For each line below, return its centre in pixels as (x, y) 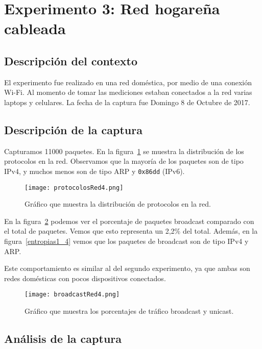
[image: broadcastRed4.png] (72, 295)
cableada (35, 28)
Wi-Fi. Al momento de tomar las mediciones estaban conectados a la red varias (128, 92)
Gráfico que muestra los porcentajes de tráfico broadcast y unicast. (129, 311)
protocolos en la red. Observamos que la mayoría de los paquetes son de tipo (124, 161)
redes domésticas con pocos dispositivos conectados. (85, 278)
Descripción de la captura (73, 129)
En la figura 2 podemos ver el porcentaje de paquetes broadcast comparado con (129, 221)
